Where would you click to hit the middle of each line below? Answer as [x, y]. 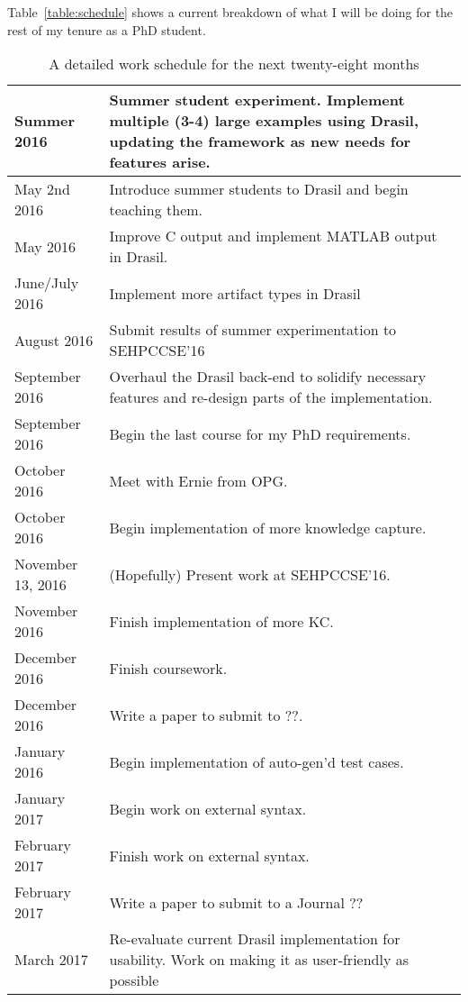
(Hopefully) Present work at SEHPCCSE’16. [250, 574]
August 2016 [54, 340]
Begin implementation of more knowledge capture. [268, 527]
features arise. [160, 162]
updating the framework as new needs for [260, 141]
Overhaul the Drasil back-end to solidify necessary [268, 377]
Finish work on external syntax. [209, 855]
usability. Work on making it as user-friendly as [259, 960]
